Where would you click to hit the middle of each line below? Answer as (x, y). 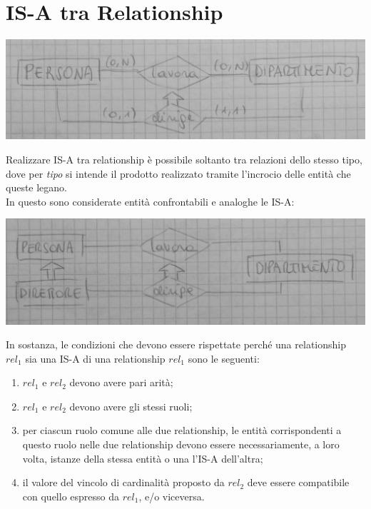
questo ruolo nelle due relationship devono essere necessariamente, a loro (181, 444)
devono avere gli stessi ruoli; (131, 406)
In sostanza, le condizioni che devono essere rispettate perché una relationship (176, 344)
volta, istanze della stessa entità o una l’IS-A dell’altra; (143, 458)
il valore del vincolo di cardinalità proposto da (123, 482)
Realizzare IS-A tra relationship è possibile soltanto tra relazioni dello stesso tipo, (184, 159)
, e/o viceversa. (172, 496)
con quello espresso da (71, 496)
